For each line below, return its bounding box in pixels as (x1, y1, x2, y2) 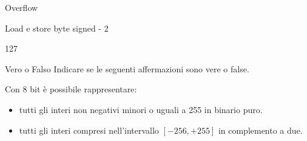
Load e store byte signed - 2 (5, 21, 109, 34)
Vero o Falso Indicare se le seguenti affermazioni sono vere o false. (5, 62, 249, 75)
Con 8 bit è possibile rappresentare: (5, 83, 137, 95)
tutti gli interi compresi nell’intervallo (19, 123, 159, 136)
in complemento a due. (218, 123, 303, 136)
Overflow (5, 1, 38, 13)
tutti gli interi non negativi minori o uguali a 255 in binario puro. (19, 103, 263, 115)
